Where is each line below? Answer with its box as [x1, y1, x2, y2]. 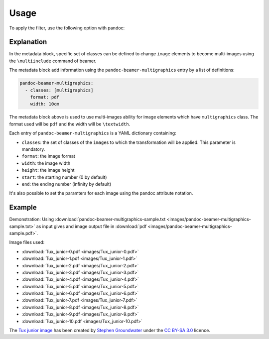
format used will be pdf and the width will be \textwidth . [9, 121, 131, 127]
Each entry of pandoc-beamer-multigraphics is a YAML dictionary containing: [9, 130, 176, 136]
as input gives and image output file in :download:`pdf [36, 223, 147, 229]
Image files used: [9, 239, 45, 245]
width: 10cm [30, 101, 60, 107]
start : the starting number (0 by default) [21, 174, 107, 180]
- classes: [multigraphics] [25, 87, 94, 93]
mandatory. [21, 146, 45, 152]
